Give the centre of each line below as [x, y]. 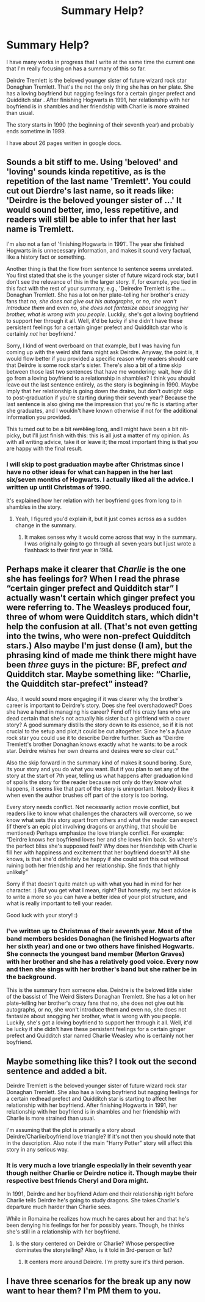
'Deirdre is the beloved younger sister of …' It [94, 200]
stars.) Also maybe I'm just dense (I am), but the [99, 646]
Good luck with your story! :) [42, 915]
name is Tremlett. [40, 229]
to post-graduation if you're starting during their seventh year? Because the [101, 398]
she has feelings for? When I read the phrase [93, 579]
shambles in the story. [34, 507]
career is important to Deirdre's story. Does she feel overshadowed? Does [99, 705]
